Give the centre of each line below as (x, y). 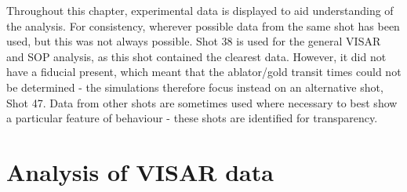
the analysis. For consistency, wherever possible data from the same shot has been (203, 25)
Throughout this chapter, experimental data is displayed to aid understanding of (200, 10)
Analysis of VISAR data (140, 171)
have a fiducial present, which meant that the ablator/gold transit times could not (204, 72)
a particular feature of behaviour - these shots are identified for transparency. (192, 118)
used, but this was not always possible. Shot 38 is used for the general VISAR (194, 41)
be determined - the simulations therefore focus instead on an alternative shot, (195, 87)
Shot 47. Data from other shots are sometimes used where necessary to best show (202, 102)
